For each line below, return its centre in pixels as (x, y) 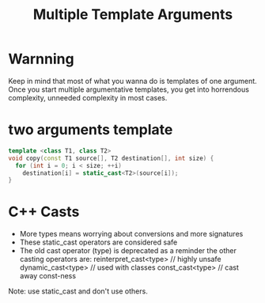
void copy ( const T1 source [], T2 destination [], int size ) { (111, 158)
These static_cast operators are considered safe (98, 242)
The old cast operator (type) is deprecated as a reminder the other (128, 251)
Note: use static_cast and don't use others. (78, 291)
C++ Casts (44, 212)
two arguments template (91, 130)
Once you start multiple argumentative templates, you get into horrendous (129, 89)
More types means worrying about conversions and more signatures (131, 234)
